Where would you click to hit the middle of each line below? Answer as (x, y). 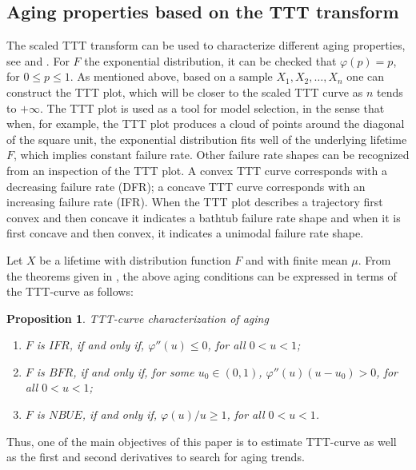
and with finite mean (297, 259)
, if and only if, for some (134, 371)
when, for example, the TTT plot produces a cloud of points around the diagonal (206, 123)
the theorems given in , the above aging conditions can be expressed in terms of (202, 275)
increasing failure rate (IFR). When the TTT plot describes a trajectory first (195, 202)
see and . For (38, 60)
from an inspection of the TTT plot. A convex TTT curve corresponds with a (197, 170)
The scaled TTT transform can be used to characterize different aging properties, (206, 45)
